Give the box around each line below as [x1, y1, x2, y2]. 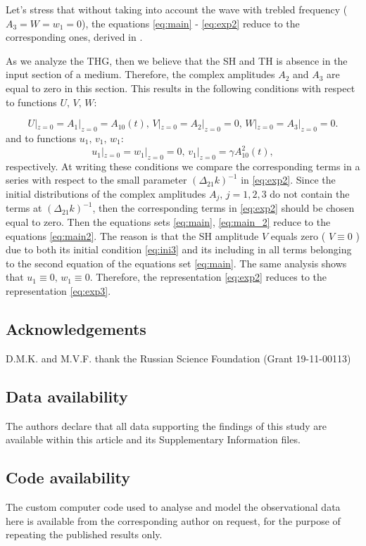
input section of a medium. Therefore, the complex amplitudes [6, 67, 275, 82]
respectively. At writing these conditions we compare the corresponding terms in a [6, 158, 360, 173]
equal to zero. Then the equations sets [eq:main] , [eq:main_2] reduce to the [6, 215, 331, 229]
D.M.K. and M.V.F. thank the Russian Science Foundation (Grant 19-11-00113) [6, 350, 351, 365]
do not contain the [270, 186, 350, 201]
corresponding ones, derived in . [6, 30, 143, 44]
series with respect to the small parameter [6, 172, 187, 187]
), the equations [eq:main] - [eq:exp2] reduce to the [82, 15, 300, 30]
